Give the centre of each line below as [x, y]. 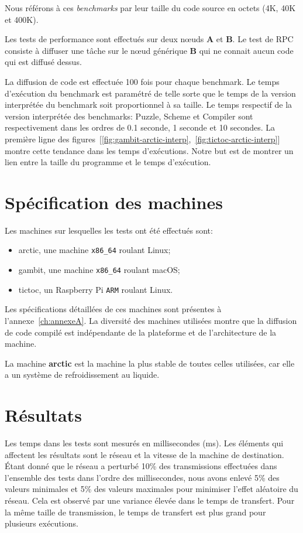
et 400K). [22, 19]
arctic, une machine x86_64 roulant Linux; [94, 250]
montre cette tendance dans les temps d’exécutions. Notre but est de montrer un [149, 150]
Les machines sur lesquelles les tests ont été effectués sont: [109, 230]
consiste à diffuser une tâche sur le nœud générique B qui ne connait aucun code [149, 50]
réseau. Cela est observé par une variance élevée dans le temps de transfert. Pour [150, 500]
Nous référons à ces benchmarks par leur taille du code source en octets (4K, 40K [150, 8]
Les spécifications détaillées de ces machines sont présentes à [113, 309]
